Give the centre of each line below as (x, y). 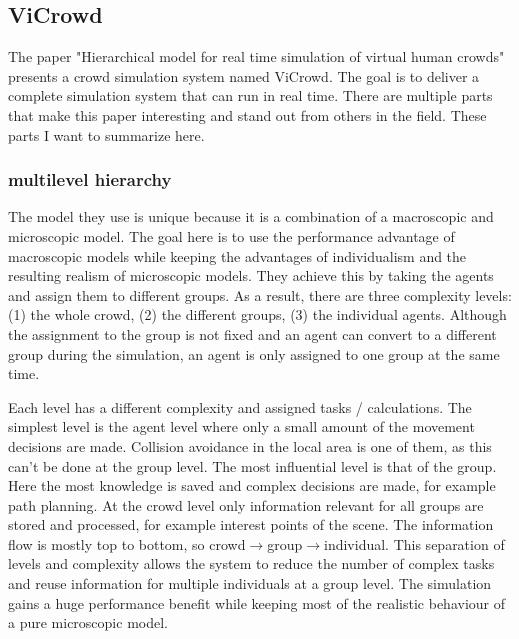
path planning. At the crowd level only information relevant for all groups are (246, 504)
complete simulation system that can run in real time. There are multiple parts (250, 95)
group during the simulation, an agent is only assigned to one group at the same (254, 353)
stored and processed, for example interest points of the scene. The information (251, 524)
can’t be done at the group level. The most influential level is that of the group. (252, 465)
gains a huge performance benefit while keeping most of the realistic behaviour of (256, 602)
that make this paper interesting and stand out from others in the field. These (247, 114)
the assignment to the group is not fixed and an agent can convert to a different (252, 333)
